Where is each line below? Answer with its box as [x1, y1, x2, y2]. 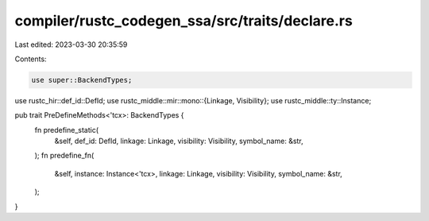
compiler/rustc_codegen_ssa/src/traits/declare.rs [14, 12, 353, 29]
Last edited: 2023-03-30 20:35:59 [14, 40, 128, 49]
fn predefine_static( [34, 125, 99, 134]
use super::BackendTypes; [31, 76, 133, 84]
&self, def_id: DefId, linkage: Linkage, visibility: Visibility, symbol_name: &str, [54, 136, 303, 146]
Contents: [14, 54, 47, 64]
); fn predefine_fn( [34, 151, 95, 161]
